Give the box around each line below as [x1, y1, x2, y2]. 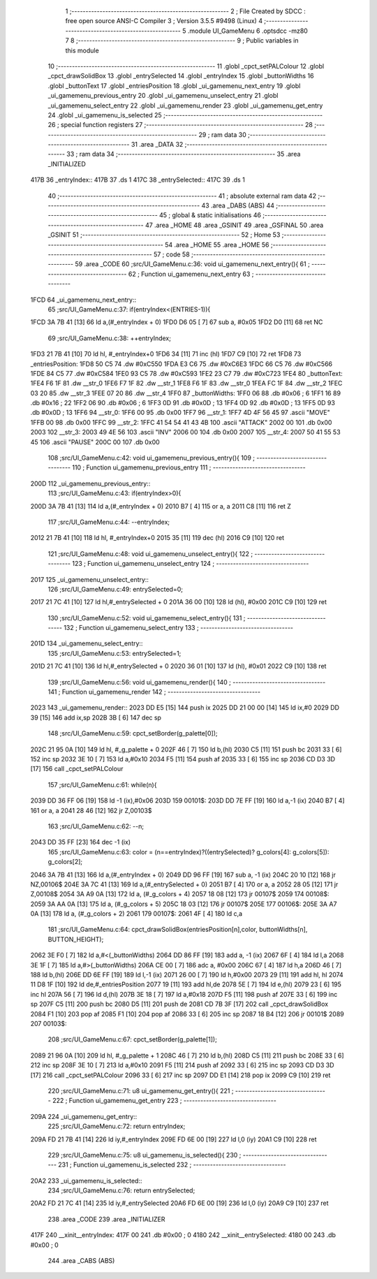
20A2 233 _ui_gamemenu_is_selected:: [30, 1176, 142, 1185]
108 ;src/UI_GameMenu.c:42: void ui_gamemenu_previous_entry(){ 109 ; [47, 454, 255, 462]
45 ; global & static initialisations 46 [159, 211, 262, 219]
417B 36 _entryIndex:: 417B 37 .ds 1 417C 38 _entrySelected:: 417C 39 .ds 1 [30, 175, 246, 184]
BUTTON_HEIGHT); [47, 935, 104, 943]
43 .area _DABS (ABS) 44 [201, 201, 275, 210]
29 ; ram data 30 [198, 130, 247, 139]
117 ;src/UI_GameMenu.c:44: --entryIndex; [47, 518, 170, 526]
